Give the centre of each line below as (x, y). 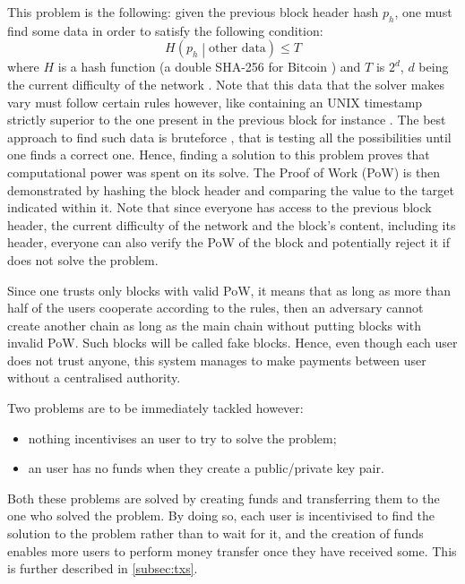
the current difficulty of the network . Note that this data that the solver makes (226, 84)
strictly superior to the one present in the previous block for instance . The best (227, 120)
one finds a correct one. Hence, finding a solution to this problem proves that (219, 155)
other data (237, 49)
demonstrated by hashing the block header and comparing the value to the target (231, 189)
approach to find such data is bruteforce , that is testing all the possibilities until (229, 137)
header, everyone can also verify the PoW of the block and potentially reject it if (228, 242)
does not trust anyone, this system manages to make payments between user (217, 360)
